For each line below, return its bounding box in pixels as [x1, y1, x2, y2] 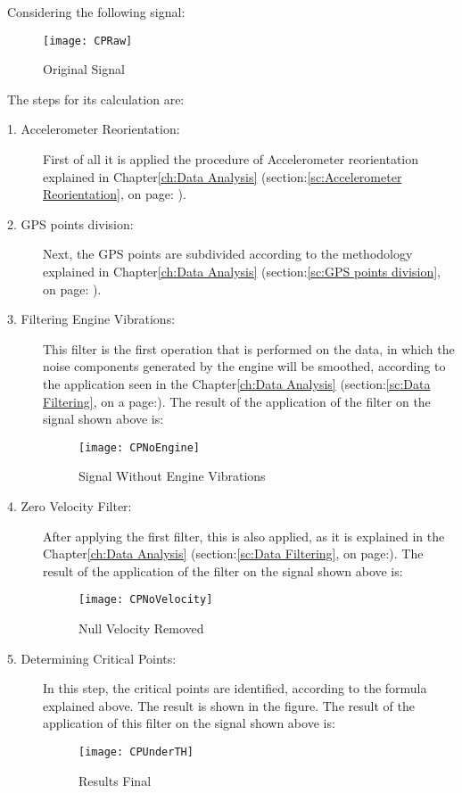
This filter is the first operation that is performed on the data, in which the [43, 339, 455, 358]
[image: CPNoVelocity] [78, 593, 213, 607]
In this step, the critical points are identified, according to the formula [43, 679, 427, 698]
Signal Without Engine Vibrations [78, 467, 266, 485]
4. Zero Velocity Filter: [7, 497, 132, 515]
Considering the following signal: [7, 3, 186, 21]
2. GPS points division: [7, 214, 134, 233]
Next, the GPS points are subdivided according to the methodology [43, 244, 413, 263]
